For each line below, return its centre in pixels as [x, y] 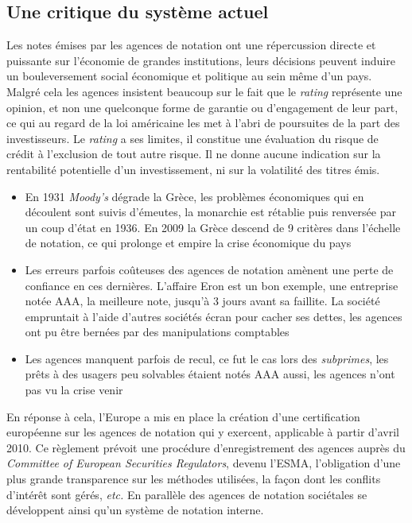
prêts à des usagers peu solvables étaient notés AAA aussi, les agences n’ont [210, 374]
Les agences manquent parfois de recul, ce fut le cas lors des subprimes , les [207, 358]
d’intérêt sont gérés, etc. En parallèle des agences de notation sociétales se [187, 494]
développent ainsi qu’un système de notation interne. [135, 510]
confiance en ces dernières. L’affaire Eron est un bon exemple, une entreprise [212, 285]
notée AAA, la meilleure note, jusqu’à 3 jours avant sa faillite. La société [202, 301]
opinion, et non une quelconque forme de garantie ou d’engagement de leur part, [202, 107]
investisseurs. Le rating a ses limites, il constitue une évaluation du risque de [192, 138]
